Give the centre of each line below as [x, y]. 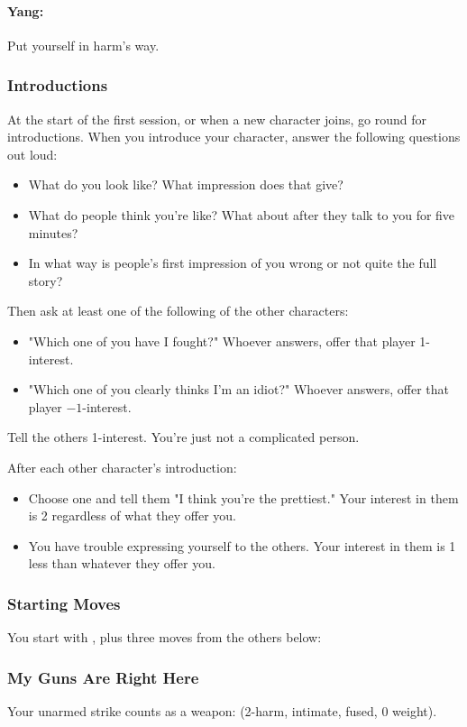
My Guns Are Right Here [103, 677]
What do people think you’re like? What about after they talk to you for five [242, 214]
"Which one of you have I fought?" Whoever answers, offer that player [222, 340]
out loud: [32, 154]
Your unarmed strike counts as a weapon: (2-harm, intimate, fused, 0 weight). [222, 710]
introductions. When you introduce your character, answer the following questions [234, 137]
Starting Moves [64, 603]
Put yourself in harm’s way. [83, 45]
